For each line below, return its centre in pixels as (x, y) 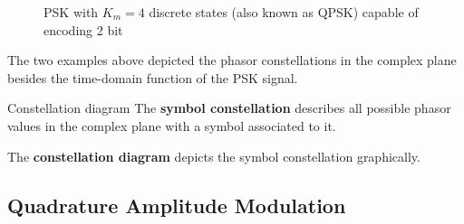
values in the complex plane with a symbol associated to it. (172, 125)
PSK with (71, 12)
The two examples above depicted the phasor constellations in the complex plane (232, 60)
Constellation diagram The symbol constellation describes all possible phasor (229, 108)
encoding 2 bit (83, 29)
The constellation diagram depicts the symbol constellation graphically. (214, 156)
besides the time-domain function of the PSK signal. (153, 77)
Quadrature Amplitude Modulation (177, 205)
